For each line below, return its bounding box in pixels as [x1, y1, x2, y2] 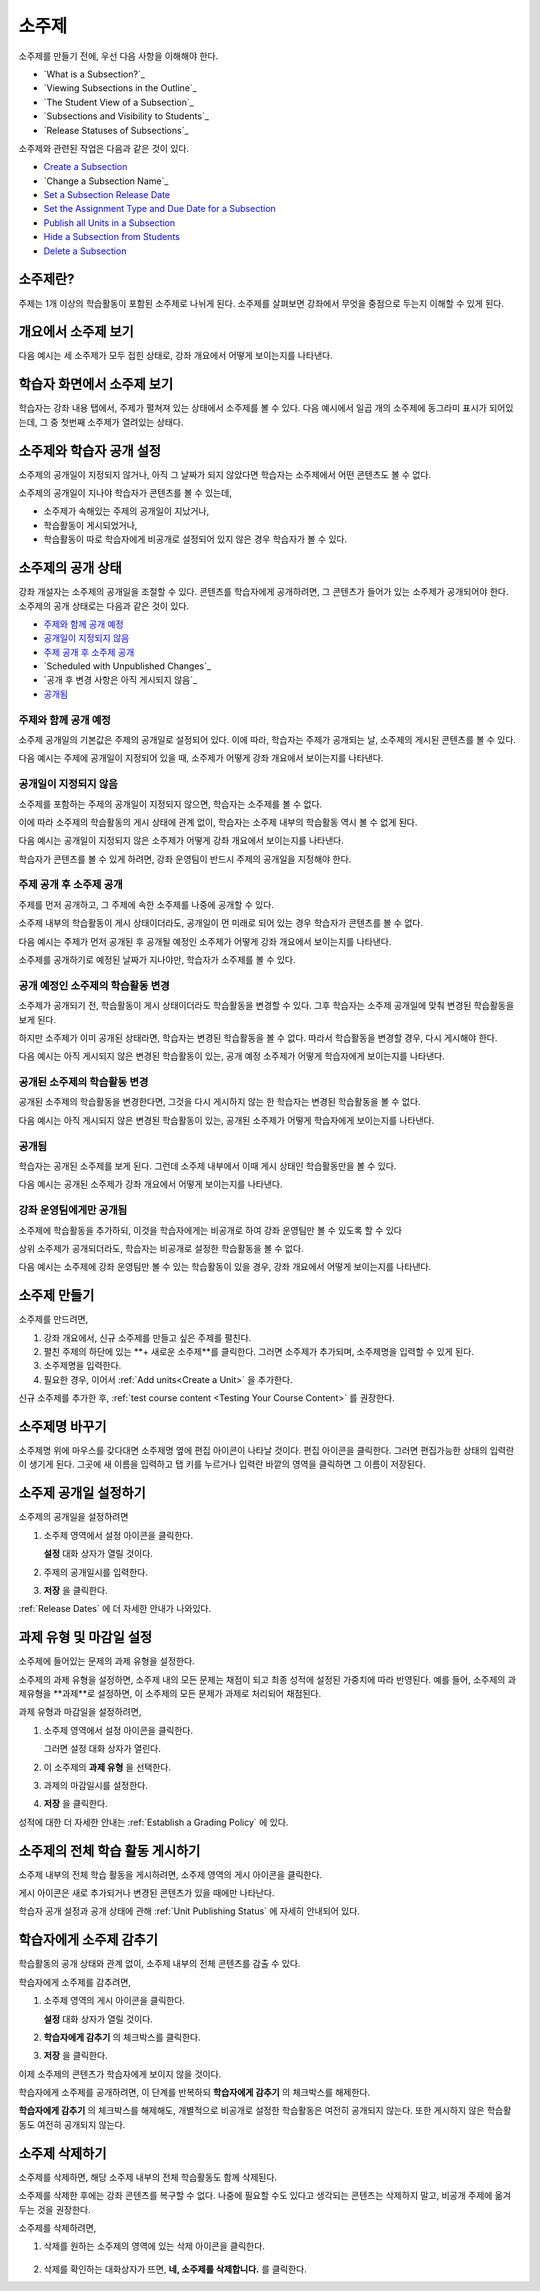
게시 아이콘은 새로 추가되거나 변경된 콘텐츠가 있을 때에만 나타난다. [18, 1887, 275, 1899]
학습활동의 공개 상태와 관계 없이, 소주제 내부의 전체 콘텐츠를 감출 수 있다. [18, 1958, 301, 1970]
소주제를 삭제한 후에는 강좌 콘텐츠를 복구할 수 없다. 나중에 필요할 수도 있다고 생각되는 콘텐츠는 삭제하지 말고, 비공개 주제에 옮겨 [18, 2190, 512, 2202]
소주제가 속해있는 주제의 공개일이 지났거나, [43, 505, 210, 517]
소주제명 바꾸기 [18, 1418, 107, 1435]
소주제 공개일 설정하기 [18, 1485, 147, 1502]
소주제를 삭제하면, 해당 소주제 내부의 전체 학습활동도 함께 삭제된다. [18, 2171, 278, 2183]
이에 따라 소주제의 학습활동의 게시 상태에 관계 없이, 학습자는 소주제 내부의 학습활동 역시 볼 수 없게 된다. [18, 816, 418, 828]
